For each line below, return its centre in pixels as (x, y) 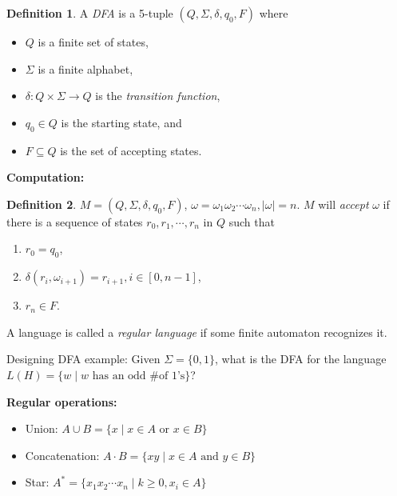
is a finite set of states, (93, 42)
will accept (343, 204)
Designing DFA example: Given (83, 359)
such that (252, 221)
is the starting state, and (121, 122)
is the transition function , (158, 96)
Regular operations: (62, 401)
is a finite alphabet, (85, 68)
